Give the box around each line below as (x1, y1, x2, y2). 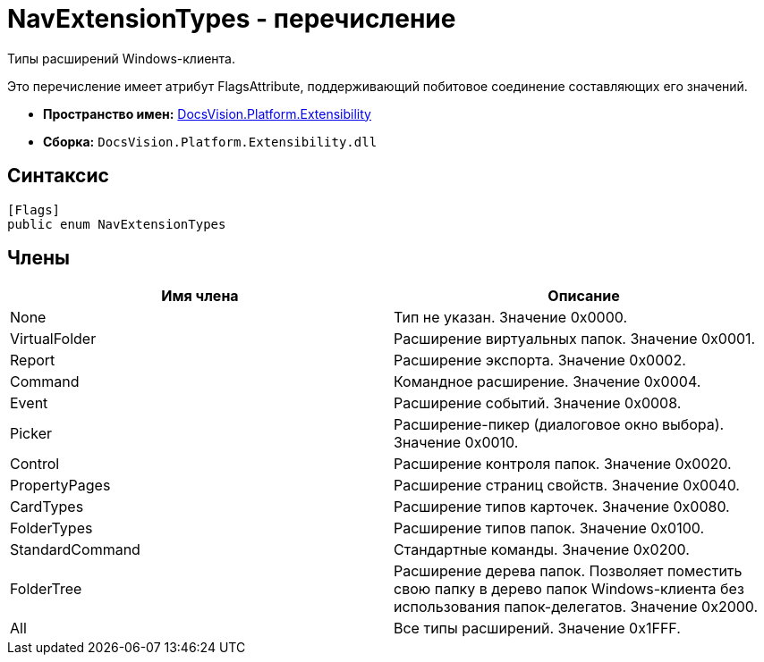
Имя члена (161, 287, 239, 306)
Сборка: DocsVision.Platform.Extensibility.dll (43, 133, 378, 149)
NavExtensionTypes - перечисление (7, 4, 456, 34)
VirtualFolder (10, 330, 97, 348)
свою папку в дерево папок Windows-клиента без (394, 580, 744, 599)
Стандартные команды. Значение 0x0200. (394, 540, 690, 559)
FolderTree (10, 580, 82, 599)
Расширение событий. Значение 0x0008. (394, 394, 682, 413)
